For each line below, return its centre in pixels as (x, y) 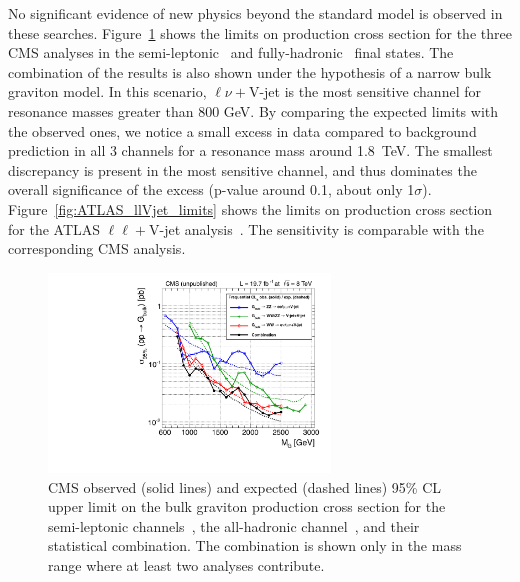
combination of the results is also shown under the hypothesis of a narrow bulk (250, 71)
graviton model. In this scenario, (107, 91)
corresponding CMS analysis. (97, 248)
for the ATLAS (54, 228)
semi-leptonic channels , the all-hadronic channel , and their (234, 525)
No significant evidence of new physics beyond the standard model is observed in (255, 13)
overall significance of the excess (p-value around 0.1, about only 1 (211, 189)
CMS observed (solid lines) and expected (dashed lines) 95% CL (244, 486)
